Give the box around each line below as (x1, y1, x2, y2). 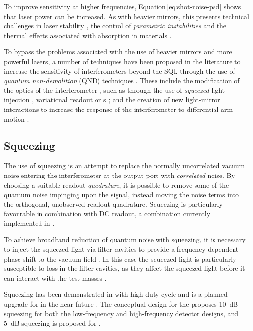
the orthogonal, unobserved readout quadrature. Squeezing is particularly (4, 199, 223, 209)
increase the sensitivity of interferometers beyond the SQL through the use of (4, 66, 235, 76)
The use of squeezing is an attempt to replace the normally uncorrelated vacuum (4, 160, 245, 171)
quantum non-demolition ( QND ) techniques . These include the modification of (4, 75, 240, 86)
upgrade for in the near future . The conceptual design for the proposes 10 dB (4, 299, 238, 309)
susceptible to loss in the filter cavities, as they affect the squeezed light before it (4, 263, 245, 273)
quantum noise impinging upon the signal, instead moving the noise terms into (4, 189, 239, 199)
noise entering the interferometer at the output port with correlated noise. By (4, 170, 235, 180)
